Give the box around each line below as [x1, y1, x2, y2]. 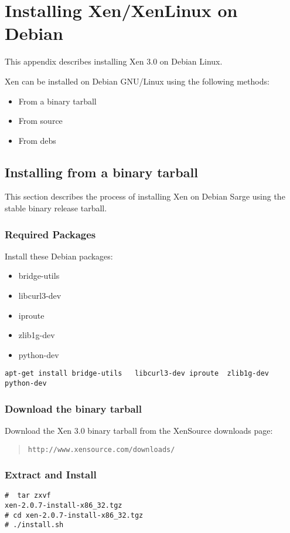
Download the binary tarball [5, 401, 142, 416]
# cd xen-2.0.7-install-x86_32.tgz [5, 511, 144, 519]
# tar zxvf [5, 491, 51, 500]
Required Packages [5, 227, 96, 241]
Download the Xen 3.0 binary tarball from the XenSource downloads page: [5, 424, 273, 436]
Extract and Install [5, 467, 97, 482]
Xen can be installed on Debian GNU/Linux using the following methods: [5, 75, 269, 87]
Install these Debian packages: [5, 249, 113, 262]
